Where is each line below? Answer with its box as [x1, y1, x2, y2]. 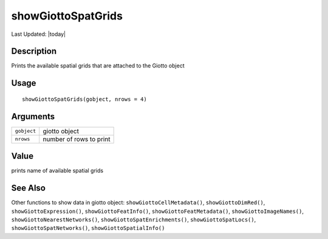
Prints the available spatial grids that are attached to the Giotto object [11, 62, 185, 69]
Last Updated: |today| [11, 30, 66, 38]
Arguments [11, 111, 55, 122]
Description [11, 46, 57, 57]
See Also [11, 183, 46, 193]
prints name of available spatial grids [11, 167, 103, 175]
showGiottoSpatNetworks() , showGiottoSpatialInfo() [11, 224, 165, 232]
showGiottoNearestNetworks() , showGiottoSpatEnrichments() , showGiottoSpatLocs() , [11, 216, 256, 223]
